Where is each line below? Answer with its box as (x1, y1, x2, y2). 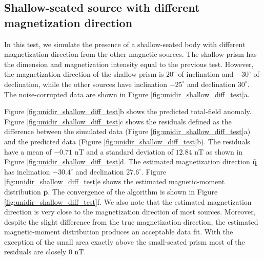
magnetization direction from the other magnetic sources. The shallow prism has (4, 49, 257, 59)
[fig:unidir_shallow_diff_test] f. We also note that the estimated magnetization (4, 196, 252, 207)
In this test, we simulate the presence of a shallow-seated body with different (4, 38, 246, 49)
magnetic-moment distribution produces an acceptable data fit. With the (4, 226, 233, 237)
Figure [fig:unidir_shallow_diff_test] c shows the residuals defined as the (4, 116, 232, 126)
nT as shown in (194, 146, 243, 157)
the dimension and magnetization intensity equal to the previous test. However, (4, 58, 254, 69)
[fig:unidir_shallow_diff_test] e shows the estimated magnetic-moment (4, 176, 225, 187)
